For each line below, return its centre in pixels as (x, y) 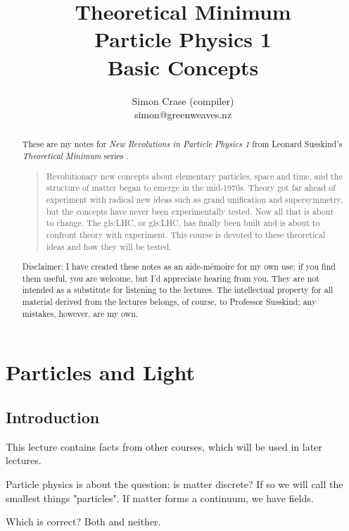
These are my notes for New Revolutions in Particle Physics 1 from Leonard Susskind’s (182, 144)
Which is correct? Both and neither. (83, 521)
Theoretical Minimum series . (75, 156)
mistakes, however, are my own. (80, 313)
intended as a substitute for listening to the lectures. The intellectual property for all (178, 290)
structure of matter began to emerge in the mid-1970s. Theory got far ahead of (191, 188)
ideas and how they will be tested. (109, 246)
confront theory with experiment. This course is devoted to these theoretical (186, 234)
